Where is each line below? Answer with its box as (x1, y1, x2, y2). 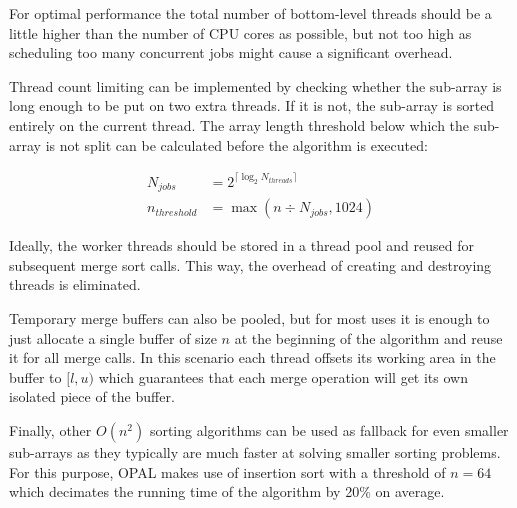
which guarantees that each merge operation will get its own (98, 366, 468, 387)
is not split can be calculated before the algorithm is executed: (45, 134, 428, 155)
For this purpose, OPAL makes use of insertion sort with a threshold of (9, 461, 446, 482)
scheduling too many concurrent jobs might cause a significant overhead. (9, 42, 453, 63)
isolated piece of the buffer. (9, 386, 175, 407)
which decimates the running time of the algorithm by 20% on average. (9, 481, 445, 502)
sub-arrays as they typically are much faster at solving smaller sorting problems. (9, 441, 501, 462)
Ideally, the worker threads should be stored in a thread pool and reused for (9, 235, 474, 256)
